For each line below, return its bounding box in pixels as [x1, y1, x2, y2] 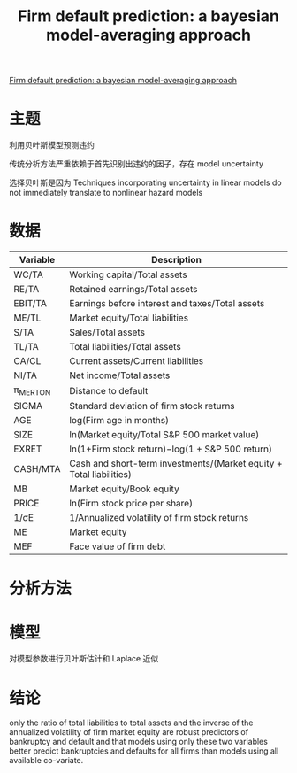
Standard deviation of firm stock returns [69, 400, 236, 413]
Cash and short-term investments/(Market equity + [69, 458, 283, 470]
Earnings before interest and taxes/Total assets [69, 298, 265, 310]
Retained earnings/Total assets [69, 283, 198, 296]
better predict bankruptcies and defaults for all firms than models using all [9, 746, 279, 756]
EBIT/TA [13, 298, 47, 310]
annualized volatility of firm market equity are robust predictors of [9, 727, 249, 738]
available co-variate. [9, 755, 84, 766]
